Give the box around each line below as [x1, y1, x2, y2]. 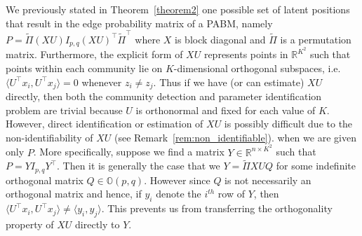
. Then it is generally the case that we [57, 158, 220, 173]
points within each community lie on [6, 61, 163, 76]
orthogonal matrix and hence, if [6, 186, 142, 201]
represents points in [203, 47, 288, 62]
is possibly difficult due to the [224, 116, 353, 131]
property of [6, 216, 54, 231]
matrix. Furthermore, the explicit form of [6, 47, 183, 62]
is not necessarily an [224, 172, 311, 187]
